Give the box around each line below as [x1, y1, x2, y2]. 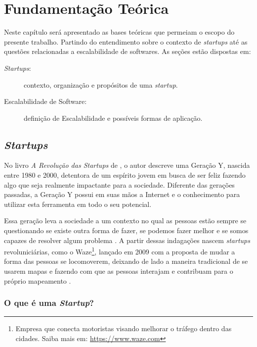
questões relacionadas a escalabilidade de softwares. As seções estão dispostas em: [4, 46, 251, 56]
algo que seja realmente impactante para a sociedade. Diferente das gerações [4, 179, 235, 190]
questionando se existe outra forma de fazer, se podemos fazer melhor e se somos [4, 225, 249, 236]
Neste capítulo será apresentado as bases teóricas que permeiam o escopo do [4, 27, 235, 37]
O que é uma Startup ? [4, 297, 94, 309]
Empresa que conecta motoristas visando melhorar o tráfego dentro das [15, 323, 232, 334]
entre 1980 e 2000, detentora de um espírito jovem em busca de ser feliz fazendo [4, 170, 246, 180]
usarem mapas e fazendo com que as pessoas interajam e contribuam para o [4, 266, 233, 276]
